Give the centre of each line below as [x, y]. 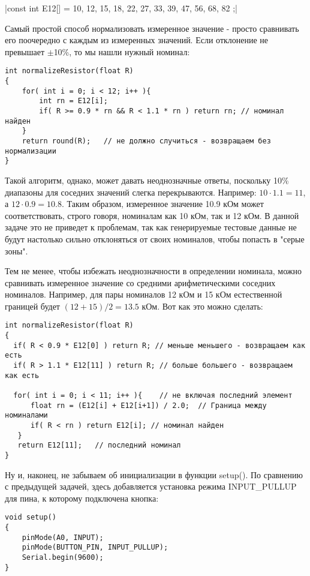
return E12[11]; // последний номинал [99, 445]
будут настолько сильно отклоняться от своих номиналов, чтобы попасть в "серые [155, 238]
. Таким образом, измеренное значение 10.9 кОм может [162, 204]
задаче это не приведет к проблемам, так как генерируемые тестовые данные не [151, 227]
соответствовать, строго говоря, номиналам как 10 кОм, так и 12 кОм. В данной [152, 215]
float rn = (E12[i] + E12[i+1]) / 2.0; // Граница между [148, 405]
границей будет [32, 306]
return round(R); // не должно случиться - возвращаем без [146, 141]
